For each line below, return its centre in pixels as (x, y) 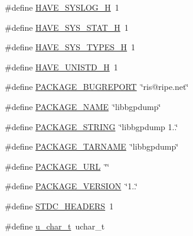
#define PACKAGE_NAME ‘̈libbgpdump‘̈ (83, 106)
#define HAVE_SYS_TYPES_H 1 (70, 47)
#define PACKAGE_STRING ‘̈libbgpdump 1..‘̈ (91, 126)
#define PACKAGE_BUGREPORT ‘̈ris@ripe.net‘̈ (97, 87)
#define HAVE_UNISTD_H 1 (61, 67)
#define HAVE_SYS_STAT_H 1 (67, 27)
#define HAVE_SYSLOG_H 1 (62, 7)
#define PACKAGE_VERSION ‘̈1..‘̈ (71, 186)
